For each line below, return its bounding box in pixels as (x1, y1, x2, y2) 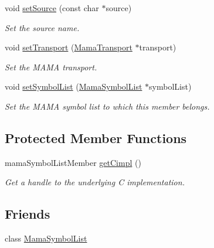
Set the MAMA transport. (5, 60, 97, 73)
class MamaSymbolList (5, 232, 87, 244)
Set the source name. (5, 21, 80, 33)
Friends (5, 205, 50, 223)
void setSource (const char (5, 2, 99, 13)
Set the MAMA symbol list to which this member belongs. (5, 100, 210, 112)
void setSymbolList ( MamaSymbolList (5, 80, 142, 93)
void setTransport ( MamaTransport (5, 41, 133, 53)
